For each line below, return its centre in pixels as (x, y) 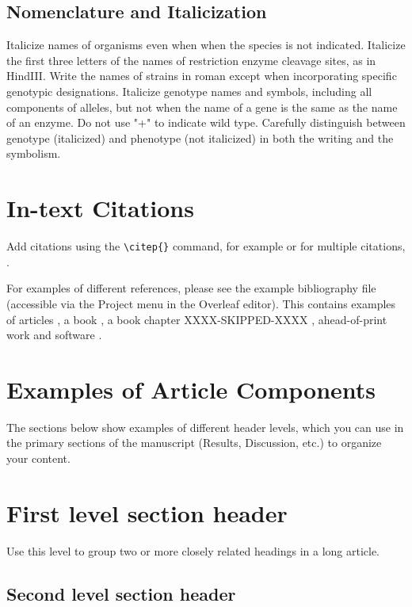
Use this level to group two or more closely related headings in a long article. (193, 550)
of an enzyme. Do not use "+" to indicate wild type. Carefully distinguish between (206, 122)
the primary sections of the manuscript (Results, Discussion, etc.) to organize (194, 443)
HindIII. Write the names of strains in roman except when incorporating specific (202, 76)
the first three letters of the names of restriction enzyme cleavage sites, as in (191, 60)
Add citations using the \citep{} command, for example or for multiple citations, (206, 246)
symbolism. (34, 153)
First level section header (147, 512)
